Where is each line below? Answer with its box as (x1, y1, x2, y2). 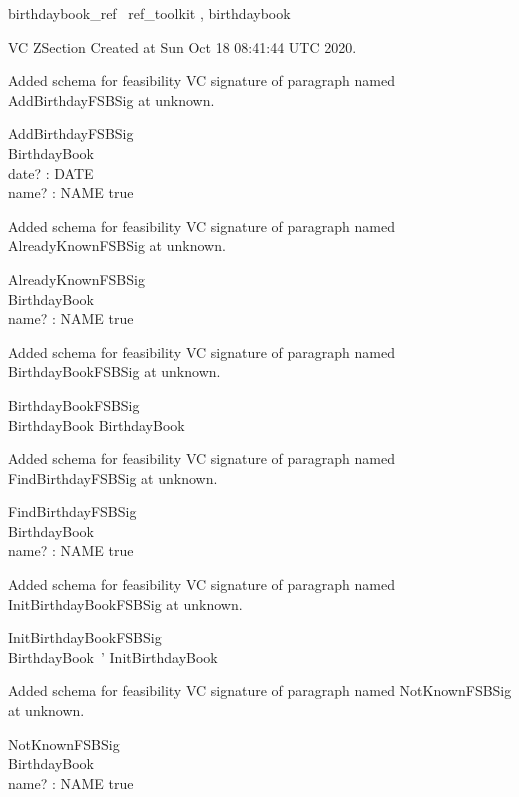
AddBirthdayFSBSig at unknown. (8, 89, 215, 110)
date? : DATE (8, 162, 94, 183)
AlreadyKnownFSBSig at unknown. (8, 235, 226, 256)
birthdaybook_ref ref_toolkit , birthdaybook (8, 3, 291, 23)
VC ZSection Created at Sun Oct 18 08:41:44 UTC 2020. (8, 36, 357, 57)
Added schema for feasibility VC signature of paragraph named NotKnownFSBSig (8, 680, 512, 701)
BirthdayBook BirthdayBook (8, 414, 185, 435)
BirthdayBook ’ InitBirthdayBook (8, 646, 218, 667)
